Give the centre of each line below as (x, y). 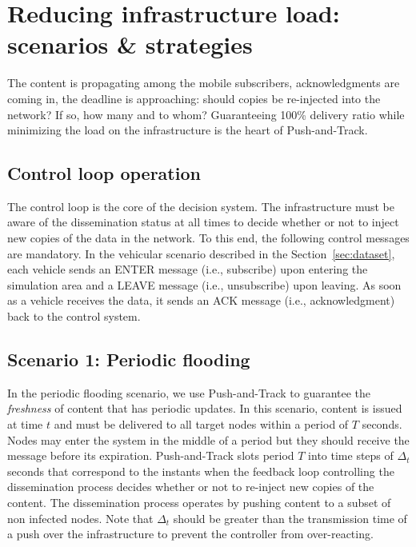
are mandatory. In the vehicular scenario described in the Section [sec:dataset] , (201, 253)
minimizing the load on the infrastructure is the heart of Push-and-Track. (188, 130)
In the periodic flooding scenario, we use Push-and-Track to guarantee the (189, 392)
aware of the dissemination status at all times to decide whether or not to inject (203, 222)
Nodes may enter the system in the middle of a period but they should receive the (208, 439)
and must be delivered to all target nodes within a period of (201, 424)
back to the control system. (74, 316)
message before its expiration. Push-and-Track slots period (151, 455)
